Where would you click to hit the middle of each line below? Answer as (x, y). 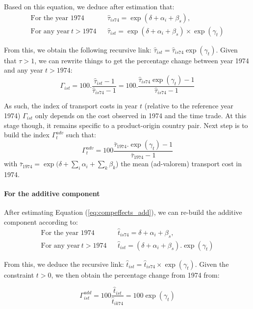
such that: (81, 135)
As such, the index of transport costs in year (71, 106)
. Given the (212, 264)
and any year (24, 70)
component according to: (41, 221)
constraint (19, 274)
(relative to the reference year (189, 106)
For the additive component (52, 193)
